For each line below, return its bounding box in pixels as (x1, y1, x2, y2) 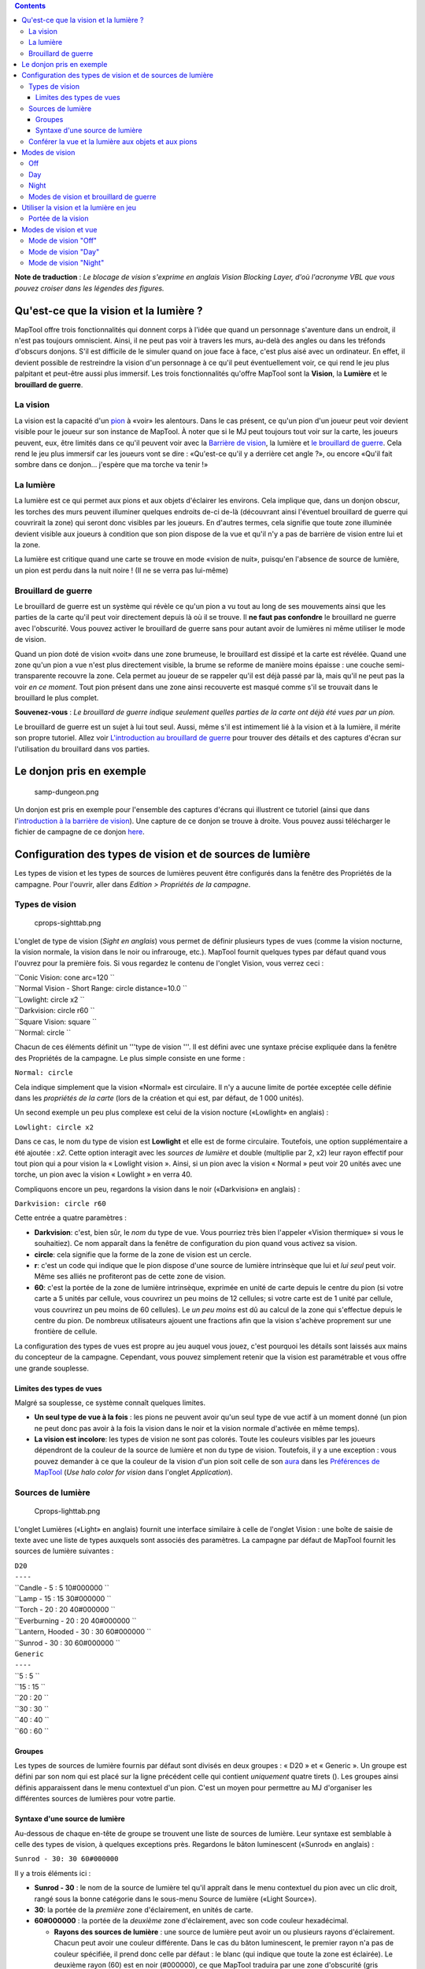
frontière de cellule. (34, 1327, 98, 1337)
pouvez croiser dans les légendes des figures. (14, 284, 164, 293)
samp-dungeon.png (34, 788, 99, 797)
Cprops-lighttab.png (34, 1507, 101, 1516)
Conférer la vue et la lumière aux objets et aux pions (28, 136, 198, 146)
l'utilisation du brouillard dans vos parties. (14, 744, 150, 754)
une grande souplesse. (14, 1363, 90, 1373)
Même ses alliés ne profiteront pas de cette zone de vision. (34, 1272, 226, 1281)
